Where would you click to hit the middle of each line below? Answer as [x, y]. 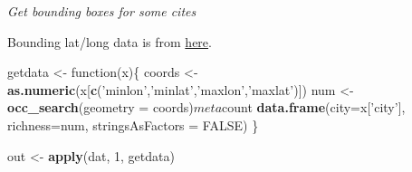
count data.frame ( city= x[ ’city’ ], [314, 107]
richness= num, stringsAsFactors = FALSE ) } [133, 124]
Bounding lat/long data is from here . [110, 41]
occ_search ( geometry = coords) [101, 107]
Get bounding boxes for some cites [102, 11]
